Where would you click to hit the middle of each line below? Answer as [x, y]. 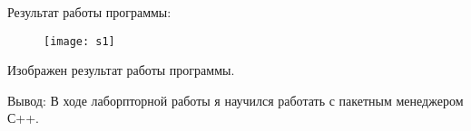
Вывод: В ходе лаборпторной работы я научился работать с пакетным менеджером [235, 100]
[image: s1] [79, 41]
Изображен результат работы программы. [121, 70]
